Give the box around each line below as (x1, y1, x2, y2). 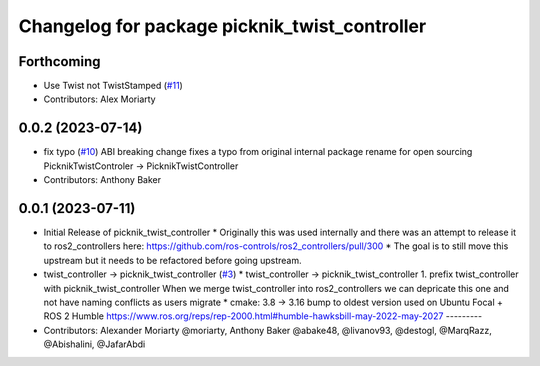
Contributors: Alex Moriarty (43, 93, 156, 105)
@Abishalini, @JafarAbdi (43, 338, 146, 350)
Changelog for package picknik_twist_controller (18, 15, 427, 37)
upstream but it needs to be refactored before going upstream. (43, 254, 302, 266)
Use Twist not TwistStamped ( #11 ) (43, 80, 184, 92)
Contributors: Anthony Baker (43, 174, 162, 186)
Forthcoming (18, 53, 101, 70)
